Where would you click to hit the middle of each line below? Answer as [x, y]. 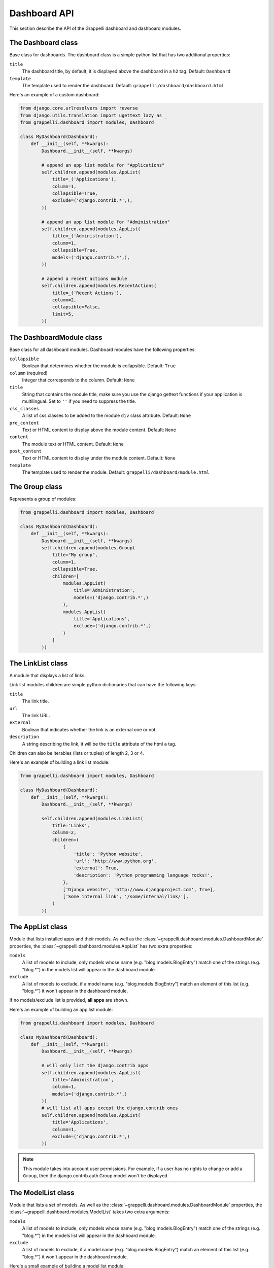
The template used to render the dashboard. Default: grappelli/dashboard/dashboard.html [123, 86]
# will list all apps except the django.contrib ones [110, 1108]
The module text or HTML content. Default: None [73, 444]
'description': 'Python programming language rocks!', [143, 875]
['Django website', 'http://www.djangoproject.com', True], [139, 889]
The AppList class [39, 927]
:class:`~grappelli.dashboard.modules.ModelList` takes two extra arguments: [90, 1212]
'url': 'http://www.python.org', [115, 861]
